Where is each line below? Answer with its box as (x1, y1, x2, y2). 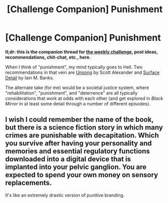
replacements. (5, 179, 52, 187)
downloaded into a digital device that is (5, 155, 131, 164)
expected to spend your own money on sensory (5, 171, 158, 179)
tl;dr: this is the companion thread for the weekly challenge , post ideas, (5, 49, 158, 55)
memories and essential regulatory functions (5, 147, 150, 155)
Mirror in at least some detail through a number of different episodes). (5, 100, 150, 107)
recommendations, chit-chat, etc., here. (5, 54, 91, 60)
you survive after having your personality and (5, 139, 152, 148)
